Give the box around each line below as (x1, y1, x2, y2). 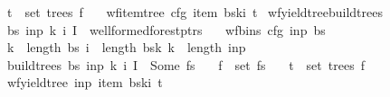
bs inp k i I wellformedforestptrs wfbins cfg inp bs (6, 20, 326, 39)
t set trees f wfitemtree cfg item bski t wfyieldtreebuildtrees (6, 3, 384, 21)
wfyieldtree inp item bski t (6, 73, 163, 92)
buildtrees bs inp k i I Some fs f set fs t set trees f (6, 55, 365, 74)
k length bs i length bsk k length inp (6, 38, 246, 57)
